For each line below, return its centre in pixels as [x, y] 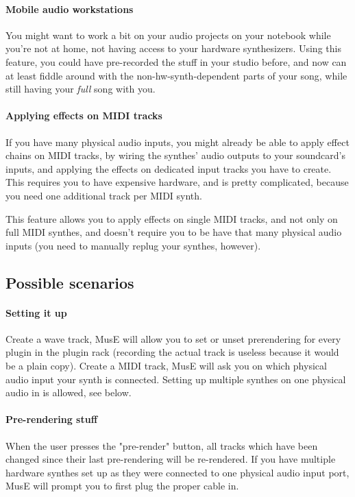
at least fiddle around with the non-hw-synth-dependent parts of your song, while [176, 75]
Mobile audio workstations [70, 9]
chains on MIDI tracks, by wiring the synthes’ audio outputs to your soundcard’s [175, 155]
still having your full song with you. [81, 89]
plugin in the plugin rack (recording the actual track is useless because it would [172, 352]
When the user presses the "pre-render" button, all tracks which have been [162, 445]
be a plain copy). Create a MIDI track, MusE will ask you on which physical [166, 366]
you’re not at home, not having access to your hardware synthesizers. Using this [173, 48]
